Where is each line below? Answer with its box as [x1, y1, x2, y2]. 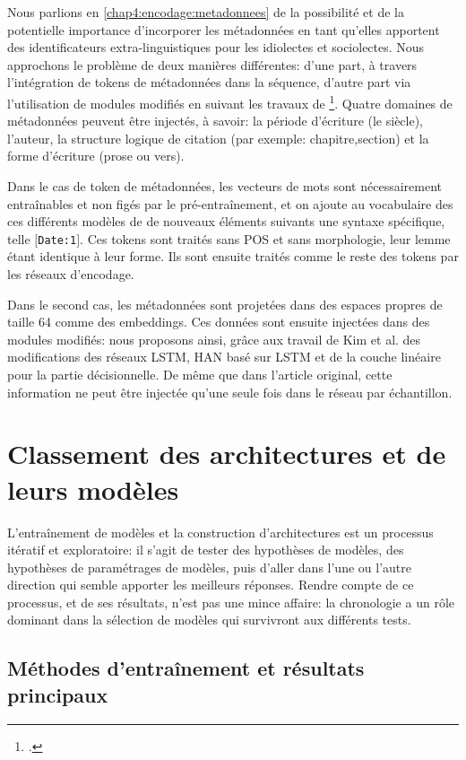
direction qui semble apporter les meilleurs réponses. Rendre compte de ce [7, 575, 414, 594]
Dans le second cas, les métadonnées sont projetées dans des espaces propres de [7, 294, 443, 313]
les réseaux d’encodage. [7, 265, 134, 284]
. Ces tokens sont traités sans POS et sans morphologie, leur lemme [80, 229, 451, 248]
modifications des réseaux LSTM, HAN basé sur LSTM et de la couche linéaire [7, 347, 441, 366]
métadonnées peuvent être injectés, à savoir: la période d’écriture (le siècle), [7, 111, 424, 130]
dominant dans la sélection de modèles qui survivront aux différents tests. [7, 610, 411, 629]
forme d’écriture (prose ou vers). [7, 146, 185, 165]
